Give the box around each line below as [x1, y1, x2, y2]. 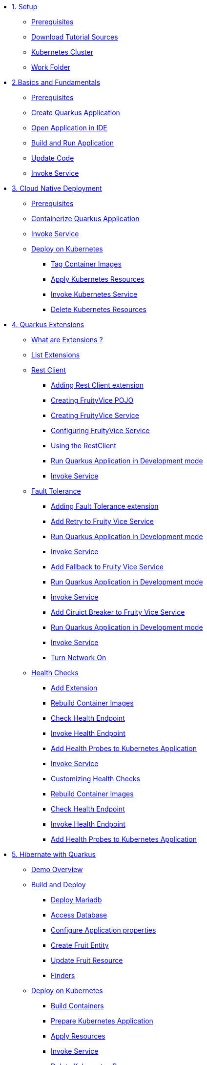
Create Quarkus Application [31, 108, 120, 117]
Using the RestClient [51, 441, 116, 450]
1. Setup [12, 2, 38, 11]
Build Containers [51, 1002, 104, 1010]
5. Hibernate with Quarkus [12, 850, 96, 858]
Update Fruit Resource [51, 956, 123, 964]
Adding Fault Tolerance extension [51, 502, 159, 510]
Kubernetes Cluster [31, 48, 93, 56]
